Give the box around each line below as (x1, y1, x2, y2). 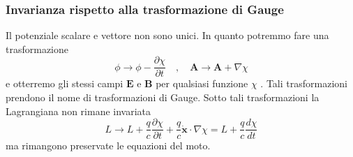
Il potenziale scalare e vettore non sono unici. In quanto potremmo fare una (6, 28, 329, 43)
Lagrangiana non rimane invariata (6, 103, 151, 118)
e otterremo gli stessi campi (6, 76, 123, 91)
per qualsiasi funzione (156, 76, 248, 91)
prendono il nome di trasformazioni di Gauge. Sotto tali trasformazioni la (6, 90, 320, 105)
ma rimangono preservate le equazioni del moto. (6, 138, 211, 153)
